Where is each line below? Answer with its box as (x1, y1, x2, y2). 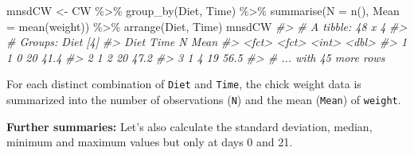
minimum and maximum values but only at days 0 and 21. (6, 134, 293, 150)
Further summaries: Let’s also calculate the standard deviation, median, (6, 118, 373, 134)
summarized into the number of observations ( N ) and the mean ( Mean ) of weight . (6, 91, 401, 108)
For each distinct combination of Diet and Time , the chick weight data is (6, 76, 361, 92)
